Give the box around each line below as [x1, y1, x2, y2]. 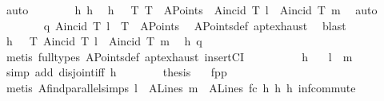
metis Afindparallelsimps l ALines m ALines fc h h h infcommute [6, 79, 356, 95]
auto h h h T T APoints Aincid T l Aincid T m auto [6, 2, 378, 17]
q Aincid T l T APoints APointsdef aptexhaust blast [43, 17, 346, 33]
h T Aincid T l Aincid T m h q [6, 33, 202, 49]
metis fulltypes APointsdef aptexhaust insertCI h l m [6, 48, 353, 64]
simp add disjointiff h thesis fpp [6, 64, 227, 80]
